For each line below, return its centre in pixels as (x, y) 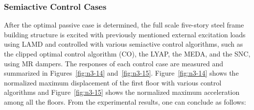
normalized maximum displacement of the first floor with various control (113, 82)
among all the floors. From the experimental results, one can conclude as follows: (125, 101)
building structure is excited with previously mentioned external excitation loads (125, 34)
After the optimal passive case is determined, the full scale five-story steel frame (124, 25)
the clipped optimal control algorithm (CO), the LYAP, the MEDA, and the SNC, (127, 54)
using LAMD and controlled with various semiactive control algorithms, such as (124, 44)
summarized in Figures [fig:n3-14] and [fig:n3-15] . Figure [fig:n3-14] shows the (121, 73)
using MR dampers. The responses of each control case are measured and (114, 63)
